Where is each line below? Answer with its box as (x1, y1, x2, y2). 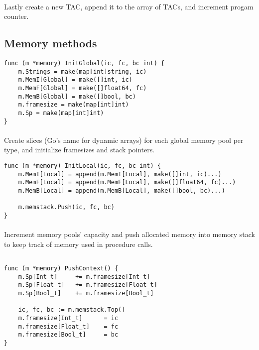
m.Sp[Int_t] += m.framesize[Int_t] (18, 273, 150, 280)
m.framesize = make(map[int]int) (18, 101, 129, 109)
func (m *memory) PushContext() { (4, 265, 119, 272)
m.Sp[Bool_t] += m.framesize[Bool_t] (18, 290, 154, 297)
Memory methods (4, 35, 97, 51)
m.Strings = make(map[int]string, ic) (18, 68, 147, 75)
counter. (4, 11, 29, 21)
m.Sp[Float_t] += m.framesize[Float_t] (18, 281, 157, 289)
